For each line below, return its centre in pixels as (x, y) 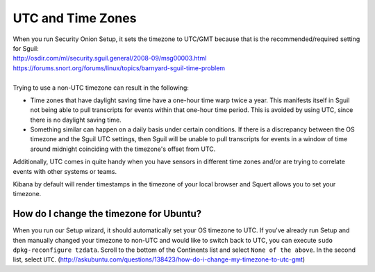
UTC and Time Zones (75, 18)
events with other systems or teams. (65, 171)
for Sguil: (26, 48)
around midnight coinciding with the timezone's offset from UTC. (123, 149)
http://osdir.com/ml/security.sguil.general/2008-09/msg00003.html (110, 58)
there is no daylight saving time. (76, 120)
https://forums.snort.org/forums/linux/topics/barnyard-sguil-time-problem (119, 68)
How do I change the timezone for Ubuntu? (107, 214)
